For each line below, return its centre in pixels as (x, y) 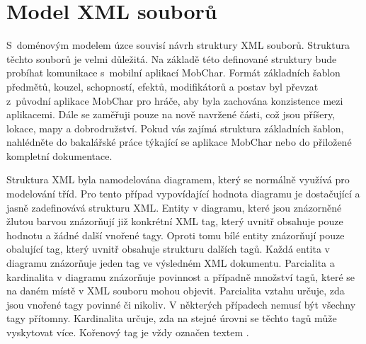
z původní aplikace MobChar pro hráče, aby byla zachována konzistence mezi (175, 100)
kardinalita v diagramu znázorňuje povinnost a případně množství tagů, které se (181, 276)
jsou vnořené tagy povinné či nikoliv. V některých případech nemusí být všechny (181, 304)
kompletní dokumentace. (59, 155)
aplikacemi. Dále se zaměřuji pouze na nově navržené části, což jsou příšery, (171, 114)
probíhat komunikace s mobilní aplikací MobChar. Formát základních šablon (173, 73)
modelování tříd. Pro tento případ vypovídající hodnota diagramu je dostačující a (183, 194)
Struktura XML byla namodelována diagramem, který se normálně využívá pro (178, 179)
